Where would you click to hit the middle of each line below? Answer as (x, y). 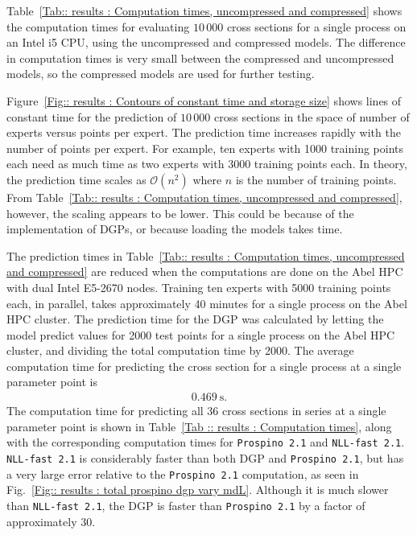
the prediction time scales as (76, 179)
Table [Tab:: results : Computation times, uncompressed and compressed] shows (204, 10)
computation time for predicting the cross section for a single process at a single (204, 366)
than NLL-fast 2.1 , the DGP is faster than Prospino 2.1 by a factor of (186, 505)
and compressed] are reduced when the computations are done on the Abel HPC (205, 272)
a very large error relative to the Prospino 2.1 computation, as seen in (183, 473)
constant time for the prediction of (92, 116)
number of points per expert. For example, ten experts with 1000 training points (205, 148)
